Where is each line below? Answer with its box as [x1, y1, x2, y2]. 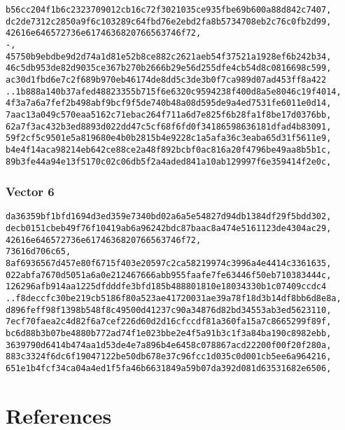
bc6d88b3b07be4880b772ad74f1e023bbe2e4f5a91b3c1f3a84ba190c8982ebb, [6, 328, 332, 338]
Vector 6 [6, 183, 55, 200]
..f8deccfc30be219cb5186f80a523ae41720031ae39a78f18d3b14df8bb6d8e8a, [6, 293, 342, 303]
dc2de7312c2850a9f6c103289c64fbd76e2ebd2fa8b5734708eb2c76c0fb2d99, [6, 16, 332, 27]
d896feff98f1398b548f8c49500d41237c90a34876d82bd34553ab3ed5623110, [6, 305, 332, 315]
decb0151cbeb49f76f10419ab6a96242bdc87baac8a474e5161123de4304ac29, [6, 223, 332, 234]
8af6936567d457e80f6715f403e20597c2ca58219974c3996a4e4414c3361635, [6, 258, 332, 269]
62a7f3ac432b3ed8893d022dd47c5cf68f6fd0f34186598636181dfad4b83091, [6, 121, 332, 132]
